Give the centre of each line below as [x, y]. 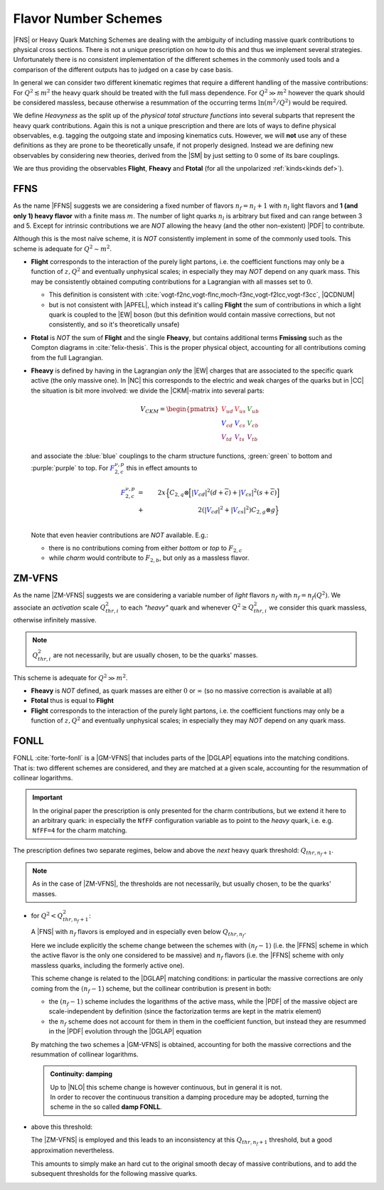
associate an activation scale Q [59, 607]
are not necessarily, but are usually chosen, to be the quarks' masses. [156, 655]
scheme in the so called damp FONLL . [106, 1107]
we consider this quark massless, [318, 607]
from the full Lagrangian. [67, 357]
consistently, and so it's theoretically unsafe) [114, 324]
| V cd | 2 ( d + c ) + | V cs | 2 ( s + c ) [234, 493]
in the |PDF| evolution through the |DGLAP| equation [125, 1031]
